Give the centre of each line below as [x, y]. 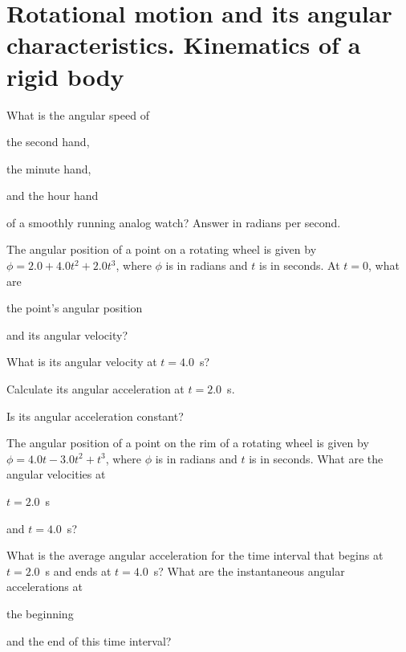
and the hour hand [53, 196]
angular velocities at [56, 474]
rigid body [65, 76]
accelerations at [45, 587]
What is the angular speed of [78, 114]
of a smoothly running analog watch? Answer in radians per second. [174, 222]
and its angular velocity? [67, 334]
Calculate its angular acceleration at [95, 389]
